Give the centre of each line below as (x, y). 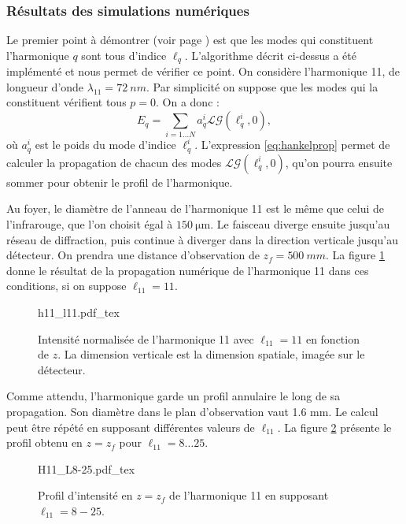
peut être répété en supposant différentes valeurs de (131, 427)
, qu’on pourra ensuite (339, 162)
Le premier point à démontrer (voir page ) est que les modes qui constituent (190, 40)
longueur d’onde (45, 86)
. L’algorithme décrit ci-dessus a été (270, 55)
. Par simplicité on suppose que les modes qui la (262, 86)
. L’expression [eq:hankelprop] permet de (292, 145)
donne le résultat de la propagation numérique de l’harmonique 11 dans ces (188, 270)
